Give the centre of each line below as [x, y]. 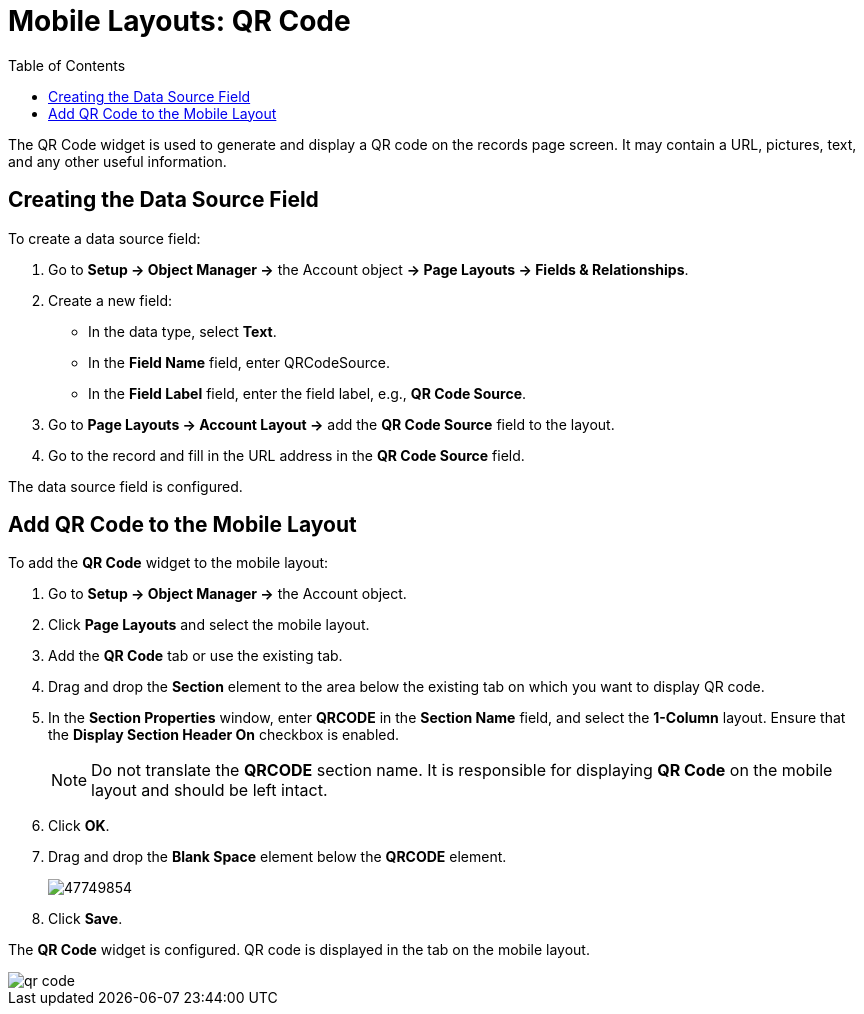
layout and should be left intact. [209, 790]
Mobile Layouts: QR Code [179, 21]
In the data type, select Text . [182, 331]
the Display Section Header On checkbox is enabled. [224, 735]
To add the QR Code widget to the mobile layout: [168, 563]
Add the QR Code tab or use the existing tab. [195, 656]
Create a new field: [110, 300]
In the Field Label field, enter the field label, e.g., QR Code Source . [307, 393]
